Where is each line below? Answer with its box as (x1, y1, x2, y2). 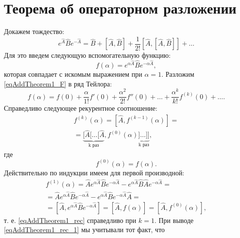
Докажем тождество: (4, 26, 65, 36)
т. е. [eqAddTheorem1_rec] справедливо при (4, 215, 137, 225)
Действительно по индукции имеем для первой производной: (4, 167, 185, 177)
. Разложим (161, 69, 194, 79)
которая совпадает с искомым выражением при (4, 69, 142, 79)
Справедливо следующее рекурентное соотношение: (4, 103, 157, 113)
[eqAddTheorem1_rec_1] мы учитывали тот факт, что (4, 224, 165, 235)
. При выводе (154, 215, 194, 225)
